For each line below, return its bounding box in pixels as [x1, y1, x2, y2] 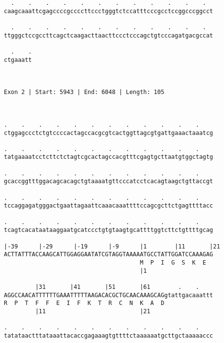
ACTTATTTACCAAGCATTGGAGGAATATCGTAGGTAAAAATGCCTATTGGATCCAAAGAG [4, 251, 213, 258]
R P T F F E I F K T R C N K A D [4, 300, 165, 307]
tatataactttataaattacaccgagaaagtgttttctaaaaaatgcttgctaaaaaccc [4, 332, 213, 339]
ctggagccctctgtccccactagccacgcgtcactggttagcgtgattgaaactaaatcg [4, 129, 213, 136]
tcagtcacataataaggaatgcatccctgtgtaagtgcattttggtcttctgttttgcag [4, 227, 213, 234]
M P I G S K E [140, 259, 206, 266]
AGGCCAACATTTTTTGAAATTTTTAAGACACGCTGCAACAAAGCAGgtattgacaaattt [4, 291, 213, 299]
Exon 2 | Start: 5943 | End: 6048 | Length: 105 [4, 89, 165, 96]
